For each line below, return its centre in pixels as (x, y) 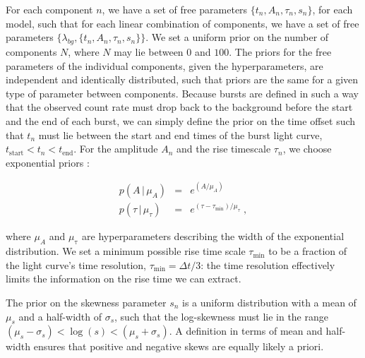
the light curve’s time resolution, (76, 264)
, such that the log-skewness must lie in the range (221, 316)
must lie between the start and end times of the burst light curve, (180, 135)
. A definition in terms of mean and (246, 331)
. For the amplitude (116, 149)
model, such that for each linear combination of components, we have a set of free (182, 23)
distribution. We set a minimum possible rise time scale (126, 251)
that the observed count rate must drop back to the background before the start (179, 107)
